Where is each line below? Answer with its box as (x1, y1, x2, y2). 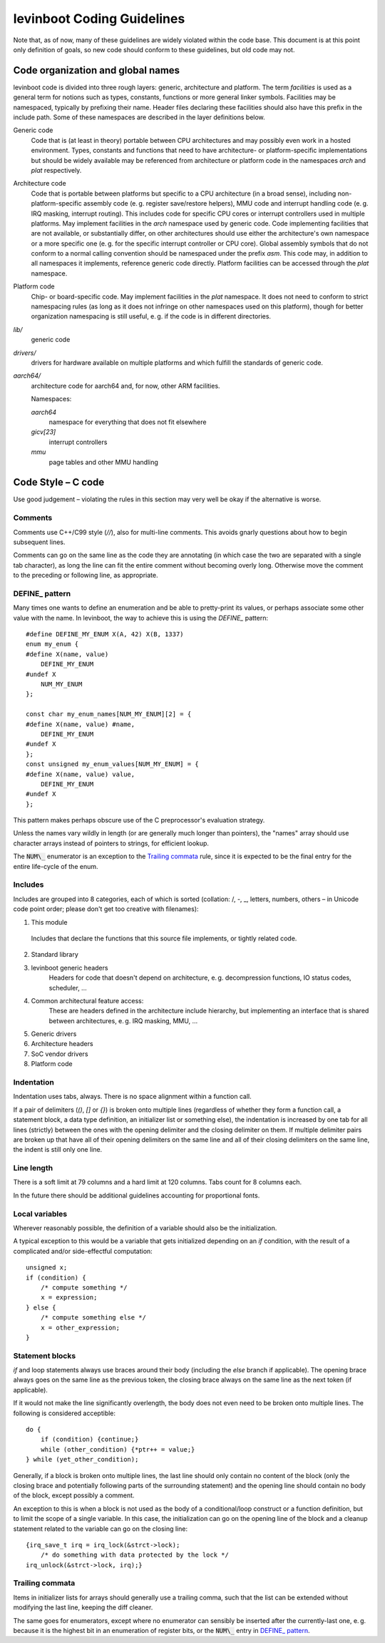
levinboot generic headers (31, 963, 108, 972)
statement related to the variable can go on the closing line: (13, 1524, 188, 1533)
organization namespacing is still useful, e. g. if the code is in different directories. (31, 312, 271, 321)
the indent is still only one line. (13, 1145, 103, 1154)
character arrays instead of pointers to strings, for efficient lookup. (13, 839, 210, 848)
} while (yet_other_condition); (26, 1455, 139, 1464)
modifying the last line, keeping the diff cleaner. (13, 1603, 153, 1612)
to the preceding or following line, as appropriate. (13, 571, 158, 580)
